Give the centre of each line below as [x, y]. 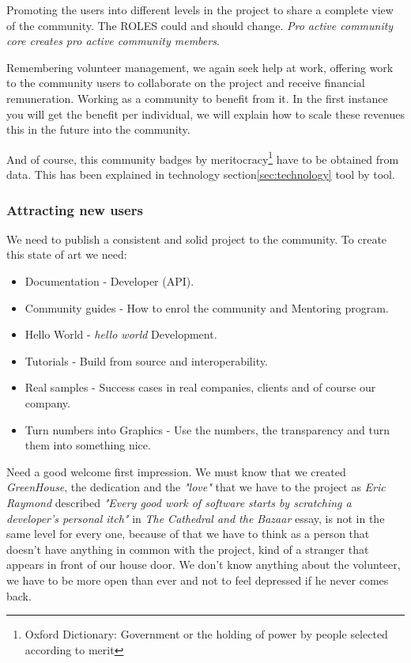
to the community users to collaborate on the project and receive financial [186, 83]
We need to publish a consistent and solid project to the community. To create [197, 239]
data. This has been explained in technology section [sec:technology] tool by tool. [201, 174]
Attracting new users [75, 209]
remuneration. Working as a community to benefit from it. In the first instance [197, 98]
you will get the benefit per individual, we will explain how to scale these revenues [205, 114]
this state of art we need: [67, 254]
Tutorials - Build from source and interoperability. [146, 360]
